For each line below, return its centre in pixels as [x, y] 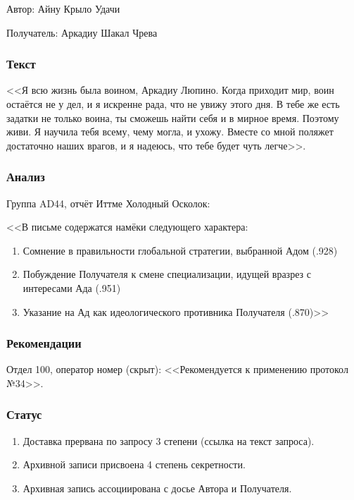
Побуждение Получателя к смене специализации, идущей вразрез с [167, 274]
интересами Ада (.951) [72, 287]
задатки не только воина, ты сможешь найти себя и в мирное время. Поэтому [173, 117]
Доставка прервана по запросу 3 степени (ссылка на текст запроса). [169, 440]
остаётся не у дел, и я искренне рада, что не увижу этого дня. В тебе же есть [173, 104]
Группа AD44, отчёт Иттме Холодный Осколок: [108, 203]
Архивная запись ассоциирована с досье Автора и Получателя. [157, 488]
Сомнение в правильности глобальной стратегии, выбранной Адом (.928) [180, 250]
